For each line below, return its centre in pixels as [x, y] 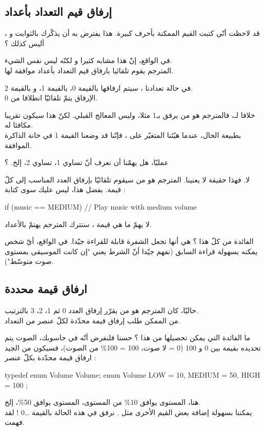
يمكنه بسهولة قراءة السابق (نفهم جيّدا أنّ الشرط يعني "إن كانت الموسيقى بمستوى [131, 251]
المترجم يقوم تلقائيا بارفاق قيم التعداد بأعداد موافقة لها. [89, 70]
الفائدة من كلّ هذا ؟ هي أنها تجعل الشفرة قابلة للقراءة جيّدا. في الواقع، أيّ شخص [129, 241]
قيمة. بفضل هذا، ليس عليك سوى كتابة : [65, 189]
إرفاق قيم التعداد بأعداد [58, 12]
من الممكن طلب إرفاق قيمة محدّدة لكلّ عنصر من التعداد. [93, 320]
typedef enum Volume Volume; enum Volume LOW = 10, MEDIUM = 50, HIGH [132, 375]
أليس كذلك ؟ [25, 43]
